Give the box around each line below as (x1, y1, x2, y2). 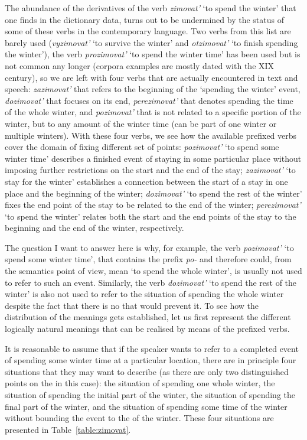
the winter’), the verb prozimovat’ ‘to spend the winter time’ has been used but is (5, 48, 301, 60)
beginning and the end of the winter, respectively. (5, 221, 184, 234)
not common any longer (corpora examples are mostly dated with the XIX (5, 59, 275, 71)
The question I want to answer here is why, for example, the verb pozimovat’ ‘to (5, 241, 294, 253)
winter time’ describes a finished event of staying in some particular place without (5, 152, 302, 164)
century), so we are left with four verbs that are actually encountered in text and (5, 71, 298, 83)
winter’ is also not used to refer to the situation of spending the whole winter (5, 288, 284, 300)
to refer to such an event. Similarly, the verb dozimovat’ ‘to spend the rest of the (5, 276, 297, 288)
